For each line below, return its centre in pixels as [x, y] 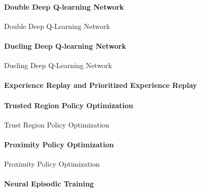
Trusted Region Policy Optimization [69, 105]
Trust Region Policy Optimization [57, 124]
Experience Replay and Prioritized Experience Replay [101, 85]
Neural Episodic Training [49, 184]
